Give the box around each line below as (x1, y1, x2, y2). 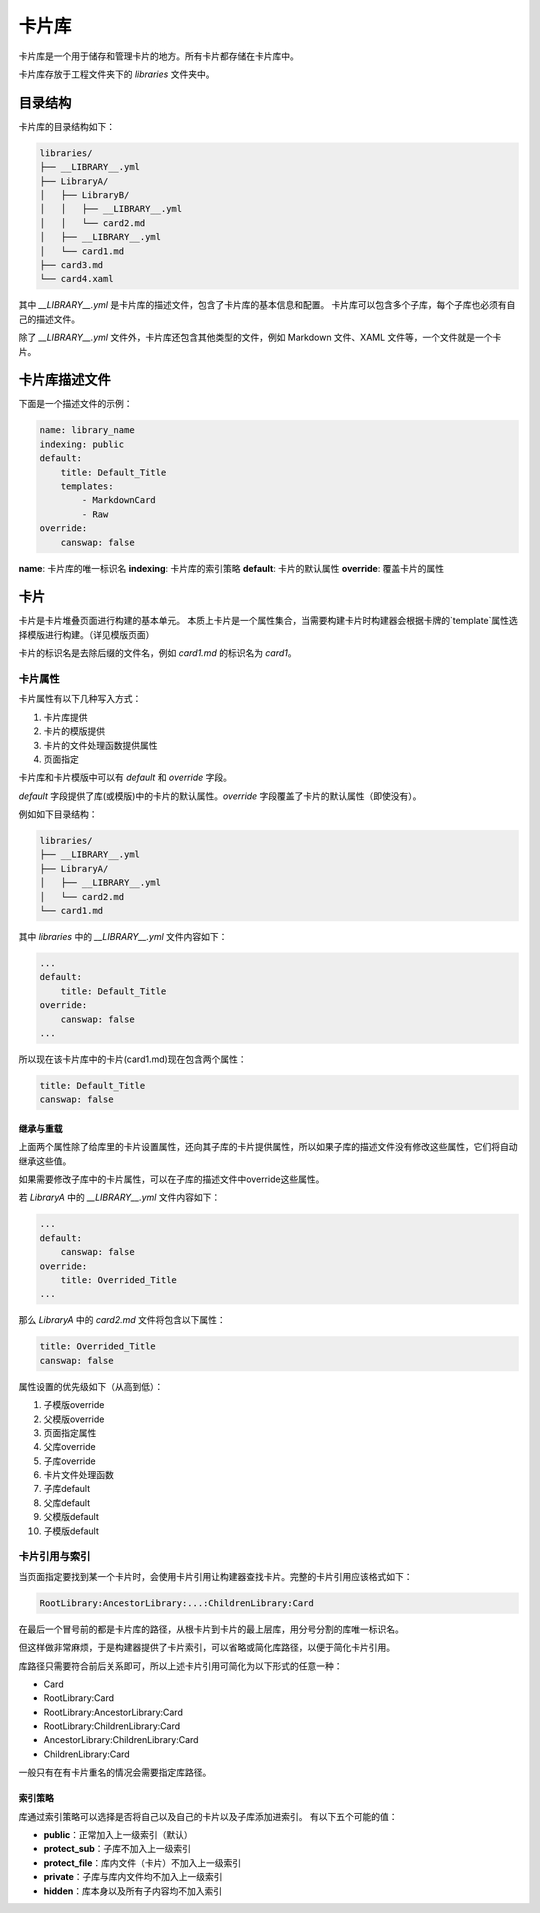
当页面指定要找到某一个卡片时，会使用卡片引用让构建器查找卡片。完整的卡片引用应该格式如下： (18, 1570, 413, 1582)
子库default (43, 1483, 91, 1495)
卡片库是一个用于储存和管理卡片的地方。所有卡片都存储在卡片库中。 (18, 50, 299, 62)
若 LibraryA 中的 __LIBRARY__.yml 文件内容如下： (18, 1191, 221, 1204)
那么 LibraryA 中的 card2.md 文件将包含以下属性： (18, 1314, 226, 1326)
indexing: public (39, 438, 125, 450)
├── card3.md (39, 259, 104, 270)
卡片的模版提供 (43, 725, 105, 737)
